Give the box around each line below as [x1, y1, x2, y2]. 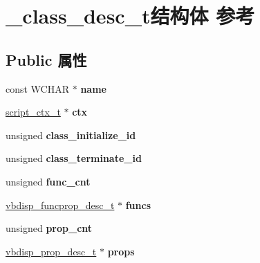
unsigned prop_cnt [6, 221, 93, 235]
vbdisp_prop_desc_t [6, 244, 97, 258]
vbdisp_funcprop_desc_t [6, 197, 115, 212]
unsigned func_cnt [6, 174, 91, 188]
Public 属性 [6, 48, 87, 70]
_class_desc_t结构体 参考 [6, 1, 255, 30]
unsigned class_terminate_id [6, 151, 142, 165]
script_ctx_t [6, 105, 61, 119]
